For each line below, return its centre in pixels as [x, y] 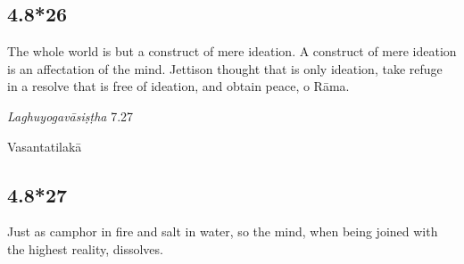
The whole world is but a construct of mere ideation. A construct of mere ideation [232, 51]
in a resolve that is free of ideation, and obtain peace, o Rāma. [178, 86]
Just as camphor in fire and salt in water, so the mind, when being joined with [223, 231]
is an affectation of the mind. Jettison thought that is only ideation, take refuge [225, 68]
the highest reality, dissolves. [85, 248]
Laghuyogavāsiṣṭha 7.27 [70, 115]
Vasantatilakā [45, 146]
